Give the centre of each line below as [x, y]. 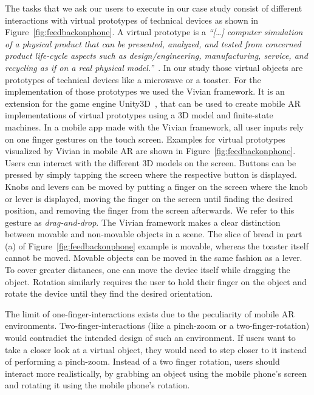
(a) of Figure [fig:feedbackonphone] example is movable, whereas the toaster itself [157, 245]
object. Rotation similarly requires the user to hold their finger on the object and [156, 281]
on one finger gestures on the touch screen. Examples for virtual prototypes [145, 139]
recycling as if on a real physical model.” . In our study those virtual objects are [154, 67]
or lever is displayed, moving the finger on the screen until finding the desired [149, 198]
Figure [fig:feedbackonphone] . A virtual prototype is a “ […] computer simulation [154, 32]
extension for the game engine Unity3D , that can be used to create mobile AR [153, 103]
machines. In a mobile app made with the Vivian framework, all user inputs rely [154, 127]
